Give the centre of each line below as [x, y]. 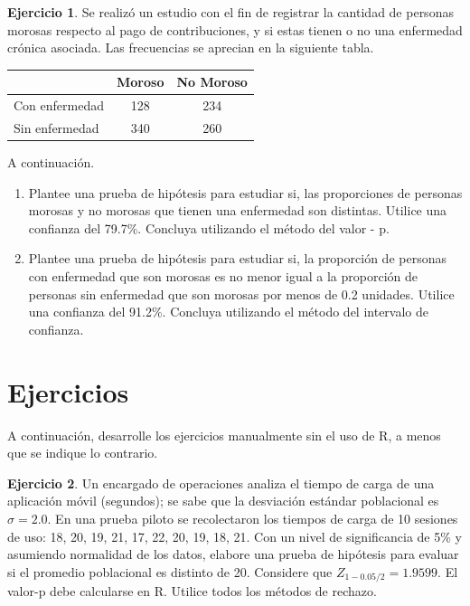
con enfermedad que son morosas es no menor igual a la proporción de [223, 276]
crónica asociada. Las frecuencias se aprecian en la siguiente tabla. [191, 47]
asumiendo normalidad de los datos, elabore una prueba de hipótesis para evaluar [233, 554]
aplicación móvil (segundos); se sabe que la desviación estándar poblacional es [223, 501]
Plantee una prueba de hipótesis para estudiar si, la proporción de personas [237, 258]
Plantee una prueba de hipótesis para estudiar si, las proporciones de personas [245, 192]
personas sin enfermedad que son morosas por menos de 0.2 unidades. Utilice [241, 294]
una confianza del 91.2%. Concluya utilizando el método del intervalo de [229, 312]
